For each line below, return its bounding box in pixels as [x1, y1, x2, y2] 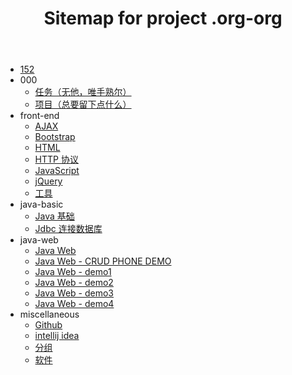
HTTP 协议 [34, 153, 79, 166]
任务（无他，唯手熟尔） [34, 86, 132, 98]
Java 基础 [34, 210, 75, 222]
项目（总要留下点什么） [34, 98, 132, 111]
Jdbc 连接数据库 [34, 223, 103, 235]
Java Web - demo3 [34, 287, 115, 299]
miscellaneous [19, 308, 80, 321]
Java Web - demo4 [34, 298, 115, 310]
